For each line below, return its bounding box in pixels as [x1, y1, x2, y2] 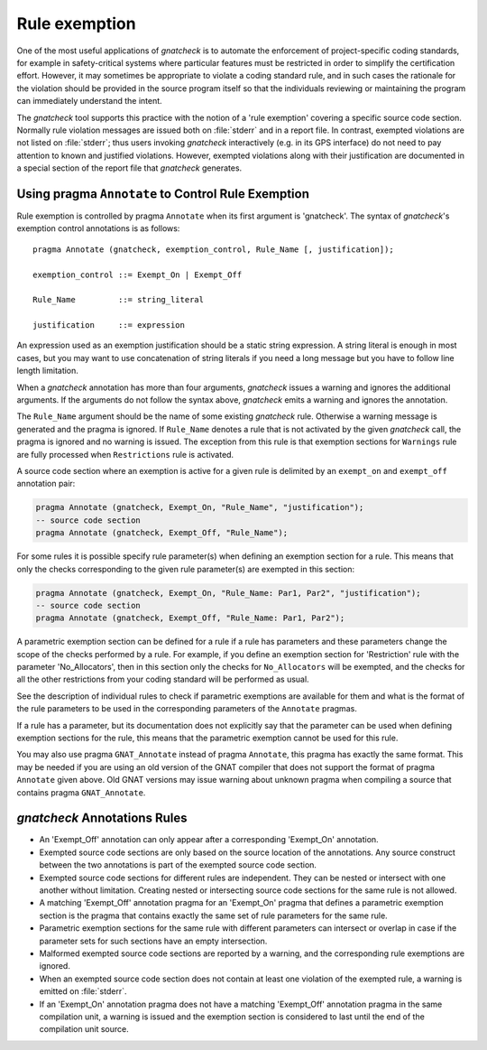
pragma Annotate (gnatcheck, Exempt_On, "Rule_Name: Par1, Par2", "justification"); [35, 588, 421, 598]
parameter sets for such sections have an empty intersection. [39, 935, 268, 946]
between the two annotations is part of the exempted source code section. [39, 860, 317, 870]
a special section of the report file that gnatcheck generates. [16, 163, 243, 173]
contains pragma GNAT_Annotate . [16, 786, 146, 798]
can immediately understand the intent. [16, 96, 162, 107]
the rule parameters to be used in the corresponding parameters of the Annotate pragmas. [16, 703, 358, 714]
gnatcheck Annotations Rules [16, 811, 188, 826]
